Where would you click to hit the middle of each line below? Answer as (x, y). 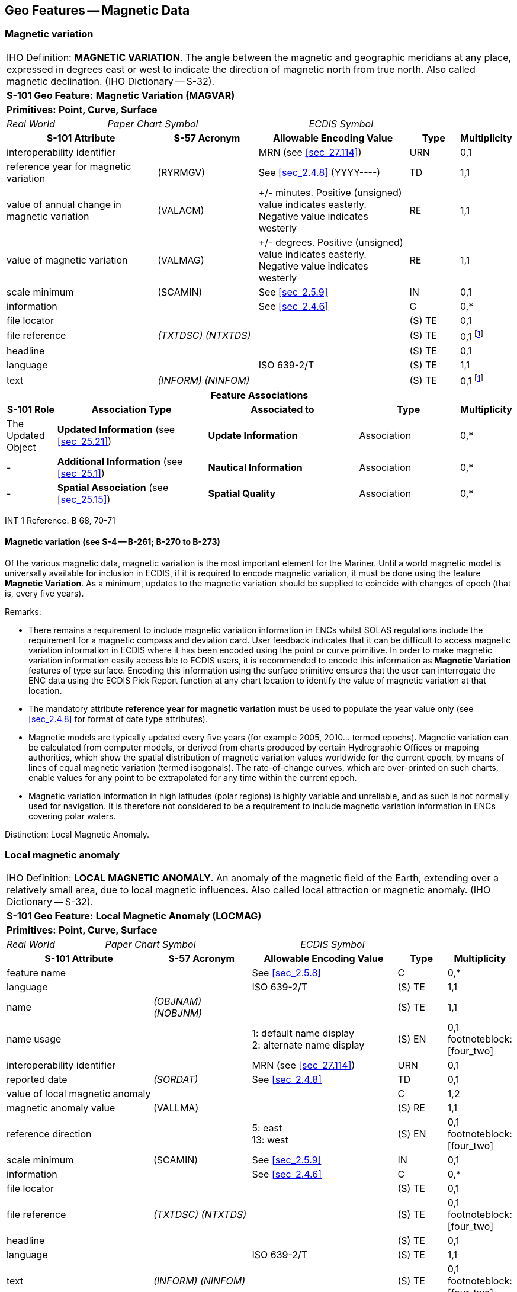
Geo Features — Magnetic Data (97, 10)
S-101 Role (30, 410)
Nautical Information (255, 468)
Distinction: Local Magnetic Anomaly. (77, 834)
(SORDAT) (176, 1080)
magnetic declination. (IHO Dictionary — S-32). (111, 81)
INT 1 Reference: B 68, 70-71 (60, 521)
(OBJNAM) (177, 1001)
